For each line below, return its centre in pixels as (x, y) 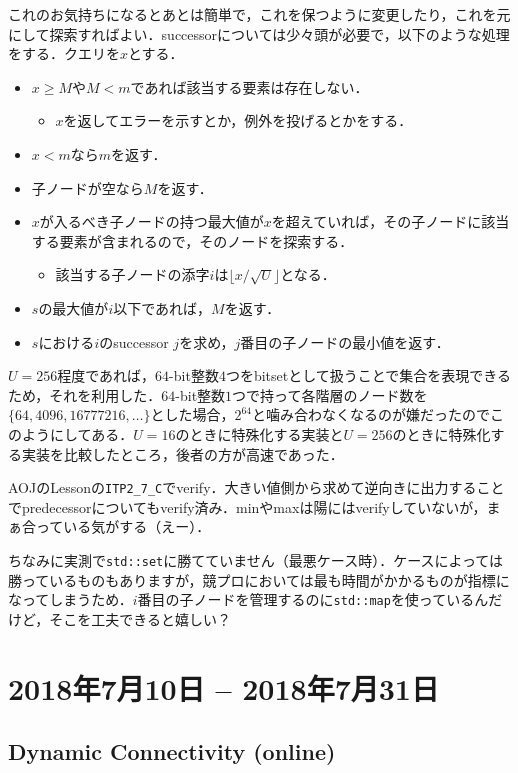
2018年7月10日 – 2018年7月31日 (223, 687)
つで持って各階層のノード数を (330, 394)
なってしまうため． (70, 599)
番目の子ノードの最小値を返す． (345, 341)
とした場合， (192, 414)
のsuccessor (134, 341)
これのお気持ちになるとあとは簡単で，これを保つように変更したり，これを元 (259, 14)
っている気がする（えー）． (123, 526)
